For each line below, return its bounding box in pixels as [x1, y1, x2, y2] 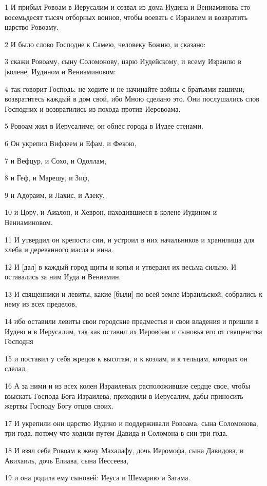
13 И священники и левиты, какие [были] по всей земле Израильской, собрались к [5, 288, 263, 299]
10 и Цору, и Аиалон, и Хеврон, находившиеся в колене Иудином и [5, 207, 217, 217]
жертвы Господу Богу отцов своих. [5, 400, 113, 411]
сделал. [5, 363, 27, 374]
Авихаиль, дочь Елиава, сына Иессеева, [5, 455, 129, 465]
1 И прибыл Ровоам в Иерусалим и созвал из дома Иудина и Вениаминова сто [5, 2, 251, 12]
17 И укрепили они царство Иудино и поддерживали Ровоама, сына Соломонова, [5, 417, 258, 428]
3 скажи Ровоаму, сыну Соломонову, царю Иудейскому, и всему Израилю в [5, 56, 241, 67]
